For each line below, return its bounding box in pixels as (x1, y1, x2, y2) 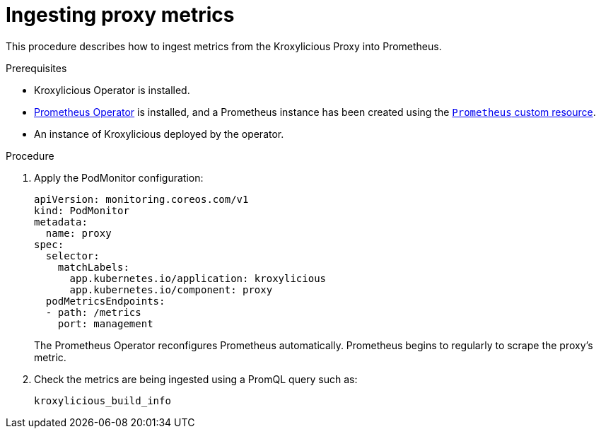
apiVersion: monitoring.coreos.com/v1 (34, 193, 249, 205)
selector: (45, 250, 100, 262)
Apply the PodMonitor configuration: (34, 171, 204, 184)
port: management (57, 317, 153, 329)
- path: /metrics (45, 306, 141, 318)
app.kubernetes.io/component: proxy (69, 283, 273, 295)
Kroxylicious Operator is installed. (34, 83, 190, 96)
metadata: (34, 216, 88, 228)
